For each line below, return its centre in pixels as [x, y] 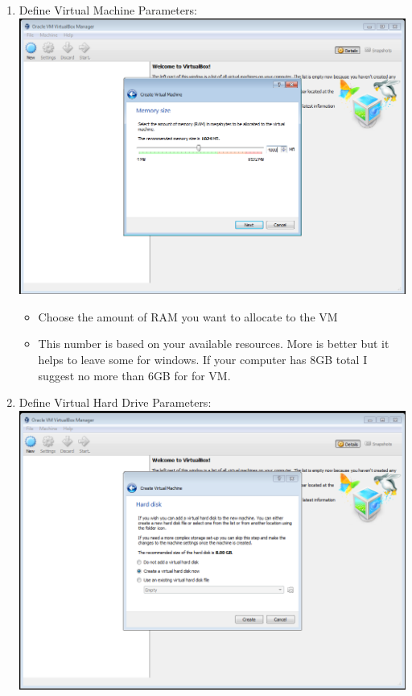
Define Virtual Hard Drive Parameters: [115, 402]
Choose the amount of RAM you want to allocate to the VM [188, 316]
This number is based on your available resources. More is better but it [214, 344]
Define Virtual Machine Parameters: [108, 10]
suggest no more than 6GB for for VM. [134, 375]
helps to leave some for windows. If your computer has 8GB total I [203, 360]
